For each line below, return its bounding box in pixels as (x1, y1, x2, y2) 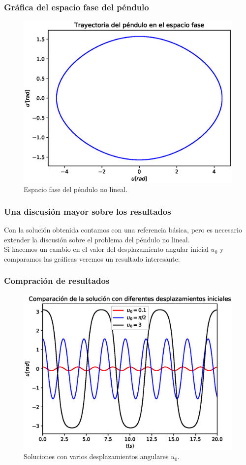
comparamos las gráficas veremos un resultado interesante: (4, 253, 180, 264)
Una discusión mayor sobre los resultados (4, 205, 171, 217)
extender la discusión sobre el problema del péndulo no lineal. (4, 234, 190, 244)
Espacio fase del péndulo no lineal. (24, 184, 128, 194)
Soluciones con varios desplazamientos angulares (24, 451, 169, 462)
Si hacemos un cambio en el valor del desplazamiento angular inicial (4, 244, 209, 254)
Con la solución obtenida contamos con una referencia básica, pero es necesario (4, 225, 242, 235)
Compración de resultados (4, 274, 110, 287)
